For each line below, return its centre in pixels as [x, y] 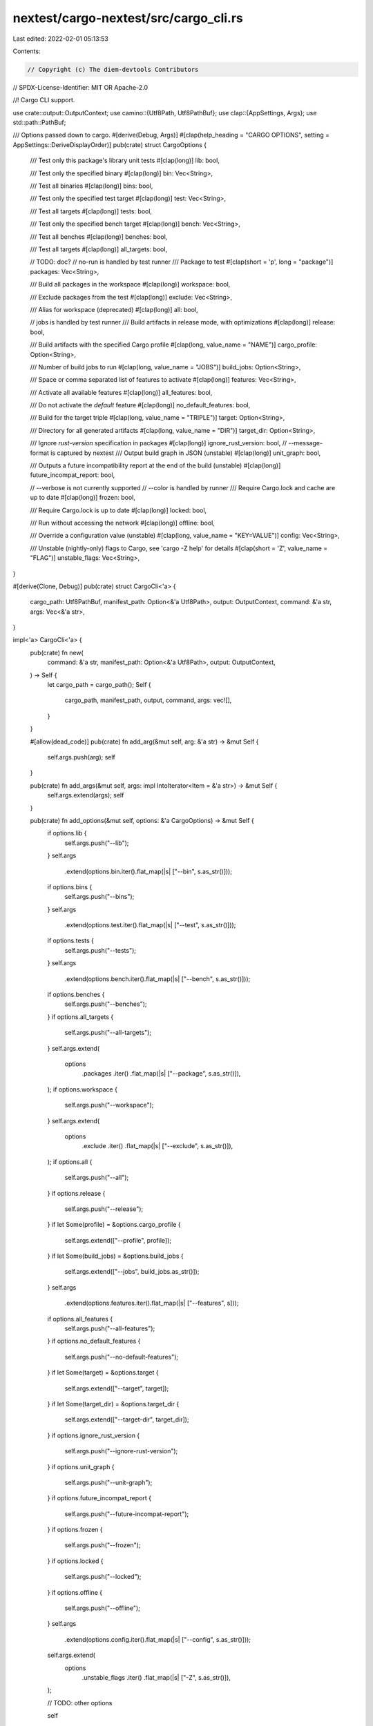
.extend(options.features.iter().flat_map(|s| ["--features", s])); [152, 1303]
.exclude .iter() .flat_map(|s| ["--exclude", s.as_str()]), [157, 1146]
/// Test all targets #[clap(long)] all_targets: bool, [99, 249]
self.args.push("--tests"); [100, 950]
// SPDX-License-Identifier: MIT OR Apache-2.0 [80, 87]
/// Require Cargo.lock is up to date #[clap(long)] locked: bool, [118, 510]
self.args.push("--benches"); [106, 1004]
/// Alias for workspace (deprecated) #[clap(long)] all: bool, [114, 309]
